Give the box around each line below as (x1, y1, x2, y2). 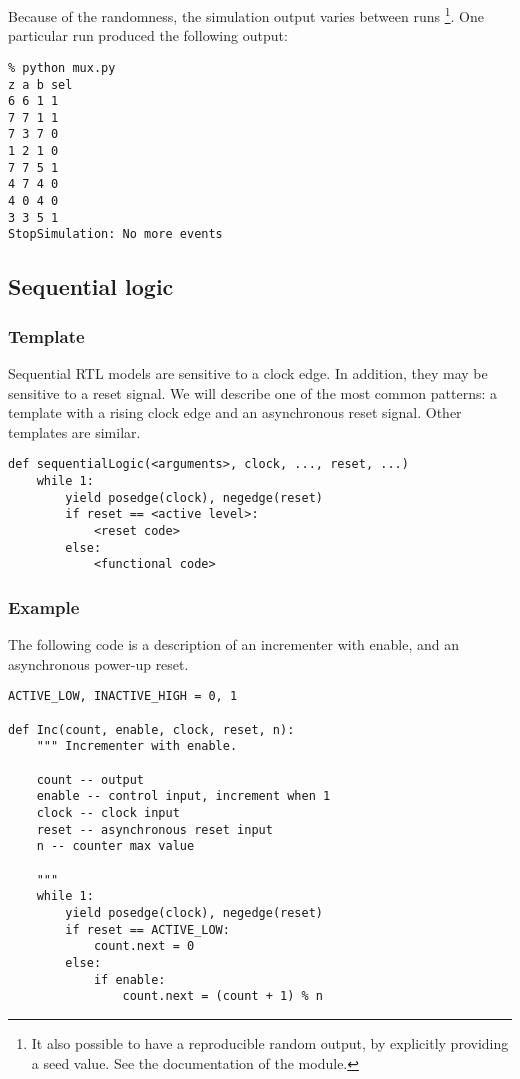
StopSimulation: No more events (8, 227, 223, 242)
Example (8, 594, 80, 619)
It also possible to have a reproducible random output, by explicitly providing (31, 1032, 509, 1053)
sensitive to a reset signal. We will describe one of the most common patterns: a (8, 382, 498, 403)
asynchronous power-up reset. (8, 653, 189, 674)
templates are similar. (8, 421, 141, 442)
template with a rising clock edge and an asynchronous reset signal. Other (8, 402, 462, 423)
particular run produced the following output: (8, 25, 288, 46)
